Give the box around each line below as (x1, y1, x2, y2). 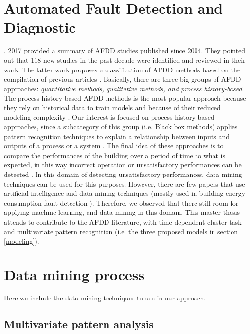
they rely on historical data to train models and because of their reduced (4, 102, 221, 112)
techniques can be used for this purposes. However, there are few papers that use (4, 178, 245, 189)
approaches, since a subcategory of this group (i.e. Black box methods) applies (4, 122, 238, 132)
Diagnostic (4, 17, 76, 37)
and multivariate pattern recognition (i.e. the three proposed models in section (4, 226, 238, 236)
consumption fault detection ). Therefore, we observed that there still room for (4, 197, 239, 208)
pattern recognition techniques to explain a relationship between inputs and (4, 131, 230, 141)
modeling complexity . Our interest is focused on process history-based (4, 112, 214, 122)
